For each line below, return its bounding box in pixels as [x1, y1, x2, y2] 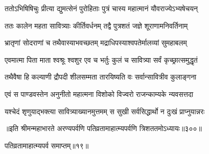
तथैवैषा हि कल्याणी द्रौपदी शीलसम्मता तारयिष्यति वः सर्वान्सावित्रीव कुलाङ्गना [5, 71, 197, 82]
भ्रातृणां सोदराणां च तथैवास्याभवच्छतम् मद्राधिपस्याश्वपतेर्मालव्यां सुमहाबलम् [5, 37, 187, 48]
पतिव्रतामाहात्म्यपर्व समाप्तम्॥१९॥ [5, 140, 89, 150]
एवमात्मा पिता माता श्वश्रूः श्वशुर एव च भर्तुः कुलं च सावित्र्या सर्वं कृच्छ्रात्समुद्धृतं [5, 54, 198, 65]
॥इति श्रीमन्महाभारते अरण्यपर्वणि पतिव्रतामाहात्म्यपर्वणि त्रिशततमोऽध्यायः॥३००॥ [5, 123, 202, 134]
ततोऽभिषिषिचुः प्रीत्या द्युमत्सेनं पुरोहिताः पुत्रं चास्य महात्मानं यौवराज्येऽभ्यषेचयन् [5, 3, 198, 13]
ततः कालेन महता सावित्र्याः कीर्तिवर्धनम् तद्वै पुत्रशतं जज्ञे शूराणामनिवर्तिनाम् [5, 20, 188, 31]
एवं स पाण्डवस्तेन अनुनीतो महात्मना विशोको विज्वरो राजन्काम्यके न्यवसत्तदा [5, 88, 194, 99]
